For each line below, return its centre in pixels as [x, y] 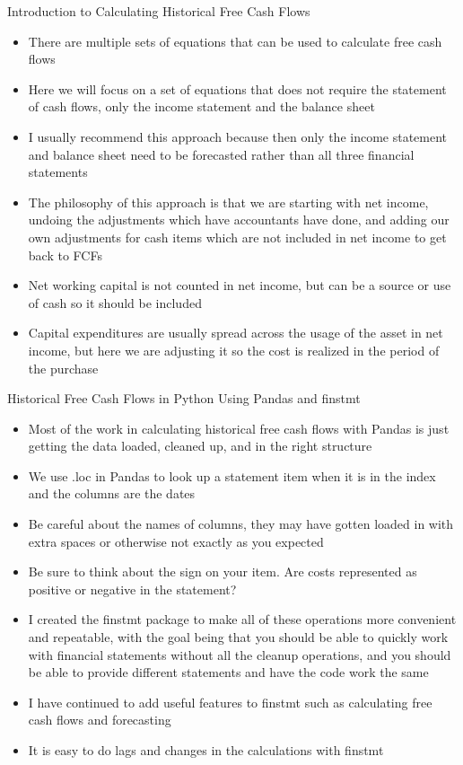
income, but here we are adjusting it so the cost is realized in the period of [234, 350]
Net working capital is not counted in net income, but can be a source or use [240, 285]
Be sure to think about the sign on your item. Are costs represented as [223, 572]
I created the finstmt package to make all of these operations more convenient [242, 619]
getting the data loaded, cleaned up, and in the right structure [200, 446]
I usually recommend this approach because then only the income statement [238, 136]
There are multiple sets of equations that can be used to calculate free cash [235, 41]
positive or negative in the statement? [132, 589]
